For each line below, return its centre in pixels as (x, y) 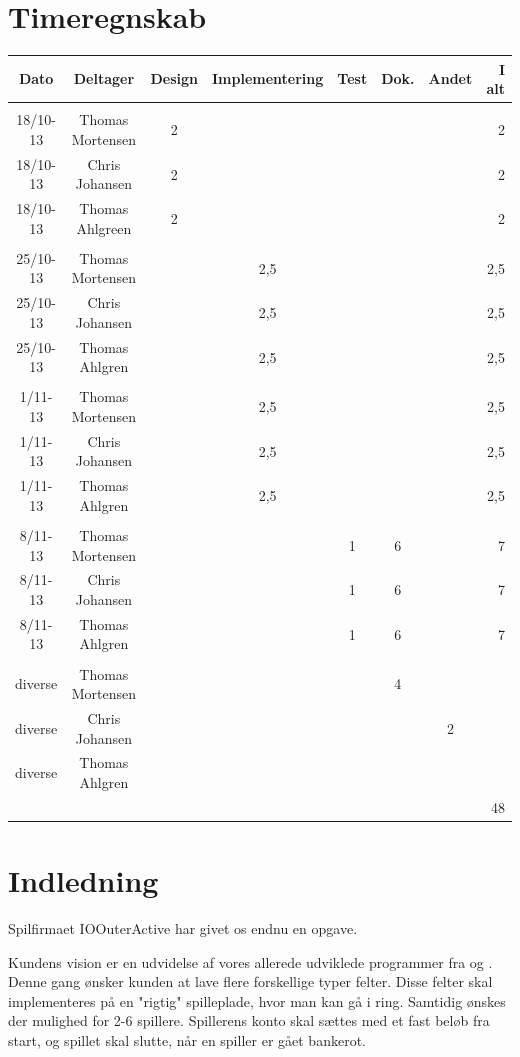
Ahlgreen (104, 227)
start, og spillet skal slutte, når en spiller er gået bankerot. (187, 1040)
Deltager (104, 78)
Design (174, 78)
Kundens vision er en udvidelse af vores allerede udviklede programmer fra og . (250, 961)
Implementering (267, 78)
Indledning (83, 880)
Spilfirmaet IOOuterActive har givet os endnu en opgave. (183, 928)
